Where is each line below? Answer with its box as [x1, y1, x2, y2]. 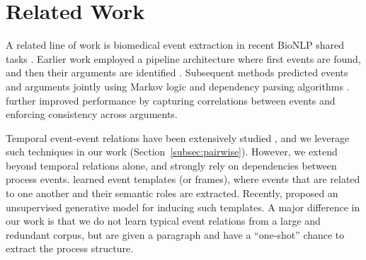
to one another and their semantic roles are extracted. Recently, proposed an [6, 186, 338, 201]
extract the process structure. [6, 241, 134, 256]
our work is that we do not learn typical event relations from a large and [6, 213, 321, 228]
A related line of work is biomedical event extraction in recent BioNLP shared [6, 37, 345, 52]
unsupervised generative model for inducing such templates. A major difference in [6, 199, 360, 214]
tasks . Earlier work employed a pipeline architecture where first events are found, [6, 51, 361, 66]
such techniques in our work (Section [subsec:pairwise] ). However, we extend [6, 144, 338, 159]
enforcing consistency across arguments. [6, 107, 178, 122]
